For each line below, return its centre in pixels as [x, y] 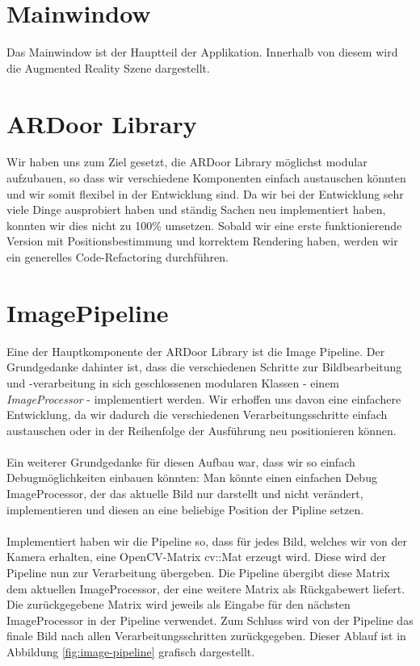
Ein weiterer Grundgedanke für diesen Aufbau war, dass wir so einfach [181, 461]
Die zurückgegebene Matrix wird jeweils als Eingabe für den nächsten [178, 604]
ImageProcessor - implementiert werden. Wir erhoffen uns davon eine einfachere [204, 398]
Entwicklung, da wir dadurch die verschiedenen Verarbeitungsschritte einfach [197, 415]
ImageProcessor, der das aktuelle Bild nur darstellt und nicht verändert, [185, 494]
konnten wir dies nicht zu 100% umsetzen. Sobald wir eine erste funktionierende [204, 225]
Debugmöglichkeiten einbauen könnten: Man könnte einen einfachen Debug [192, 478]
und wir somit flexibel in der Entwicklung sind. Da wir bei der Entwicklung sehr [205, 193]
